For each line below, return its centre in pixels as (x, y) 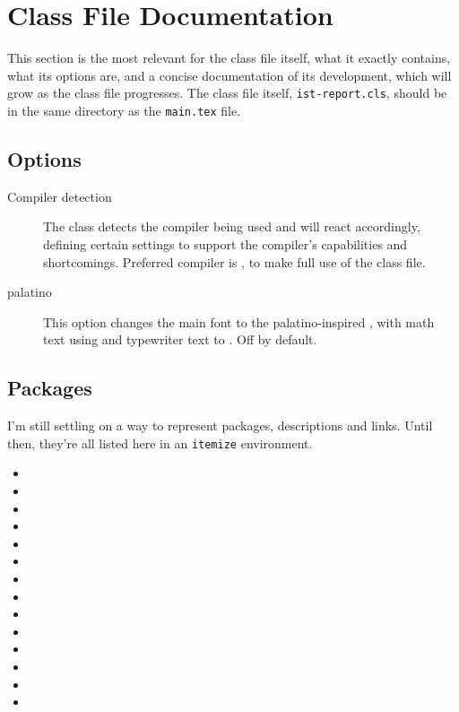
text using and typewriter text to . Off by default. (180, 339)
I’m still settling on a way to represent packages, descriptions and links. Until (220, 425)
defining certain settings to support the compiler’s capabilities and (225, 244)
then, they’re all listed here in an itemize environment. (160, 443)
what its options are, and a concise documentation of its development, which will (229, 75)
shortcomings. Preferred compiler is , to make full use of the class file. (234, 261)
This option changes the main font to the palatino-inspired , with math (239, 321)
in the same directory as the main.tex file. (124, 110)
